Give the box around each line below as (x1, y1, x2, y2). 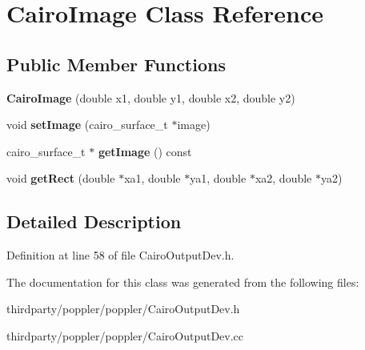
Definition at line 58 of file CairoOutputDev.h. (6, 247, 235, 264)
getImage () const (98, 143, 192, 159)
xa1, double (124, 170, 181, 187)
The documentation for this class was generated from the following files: (6, 273, 359, 290)
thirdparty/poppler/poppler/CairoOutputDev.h (6, 300, 240, 317)
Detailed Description (6, 209, 182, 234)
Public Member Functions (6, 51, 226, 76)
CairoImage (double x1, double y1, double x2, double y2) (6, 89, 295, 106)
